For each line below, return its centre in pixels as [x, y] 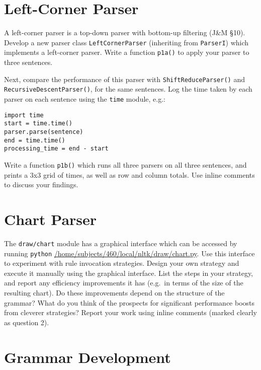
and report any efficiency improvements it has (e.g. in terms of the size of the [124, 283]
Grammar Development [88, 357]
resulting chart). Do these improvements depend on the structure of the [114, 292]
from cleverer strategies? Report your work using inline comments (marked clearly [130, 312]
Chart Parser [51, 219]
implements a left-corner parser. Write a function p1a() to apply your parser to [127, 52]
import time [24, 115]
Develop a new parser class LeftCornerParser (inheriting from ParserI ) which [126, 42]
